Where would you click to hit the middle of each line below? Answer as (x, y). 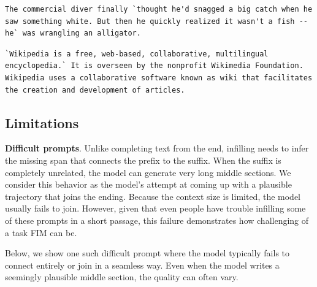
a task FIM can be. (41, 232)
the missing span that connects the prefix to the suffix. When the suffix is (143, 160)
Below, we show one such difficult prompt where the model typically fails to (147, 253)
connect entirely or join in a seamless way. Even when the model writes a (142, 265)
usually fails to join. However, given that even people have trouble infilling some (155, 208)
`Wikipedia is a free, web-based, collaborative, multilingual (137, 54)
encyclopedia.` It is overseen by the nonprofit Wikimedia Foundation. (154, 66)
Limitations (42, 122)
